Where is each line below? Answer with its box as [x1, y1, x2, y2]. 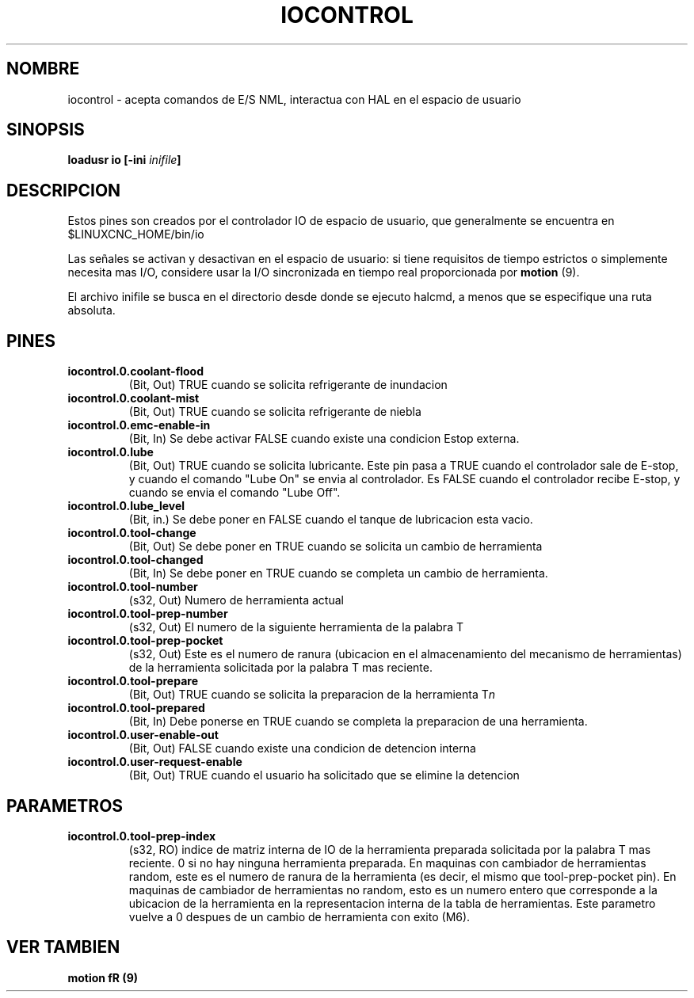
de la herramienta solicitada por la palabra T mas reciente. [128, 661, 433, 675]
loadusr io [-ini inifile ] [67, 153, 181, 167]
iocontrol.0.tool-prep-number [67, 607, 228, 621]
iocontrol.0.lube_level [67, 499, 185, 513]
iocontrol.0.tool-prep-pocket [67, 634, 223, 648]
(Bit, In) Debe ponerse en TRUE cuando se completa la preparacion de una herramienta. [128, 714, 588, 729]
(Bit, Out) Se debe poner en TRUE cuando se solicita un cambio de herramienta [128, 539, 543, 554]
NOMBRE [6, 59, 80, 79]
